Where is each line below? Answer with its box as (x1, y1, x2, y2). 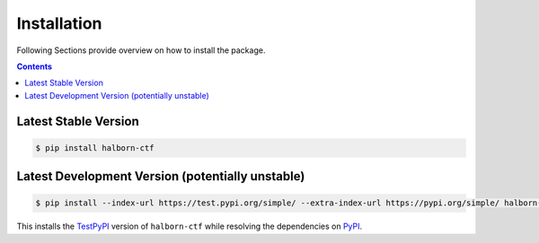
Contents (16, 61, 53, 72)
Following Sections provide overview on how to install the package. (16, 45, 266, 56)
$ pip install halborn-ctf (35, 143, 155, 152)
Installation (16, 13, 102, 33)
